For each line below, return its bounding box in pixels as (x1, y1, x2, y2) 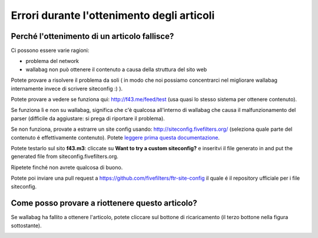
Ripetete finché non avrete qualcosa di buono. (11, 164, 123, 171)
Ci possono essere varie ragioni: (11, 47, 90, 54)
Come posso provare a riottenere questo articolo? (11, 198, 197, 209)
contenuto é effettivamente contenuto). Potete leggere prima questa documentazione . (11, 134, 220, 141)
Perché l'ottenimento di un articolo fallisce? (11, 31, 174, 41)
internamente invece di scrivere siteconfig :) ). (11, 85, 123, 92)
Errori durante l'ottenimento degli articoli (11, 9, 215, 22)
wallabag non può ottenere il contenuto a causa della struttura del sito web (25, 65, 207, 73)
